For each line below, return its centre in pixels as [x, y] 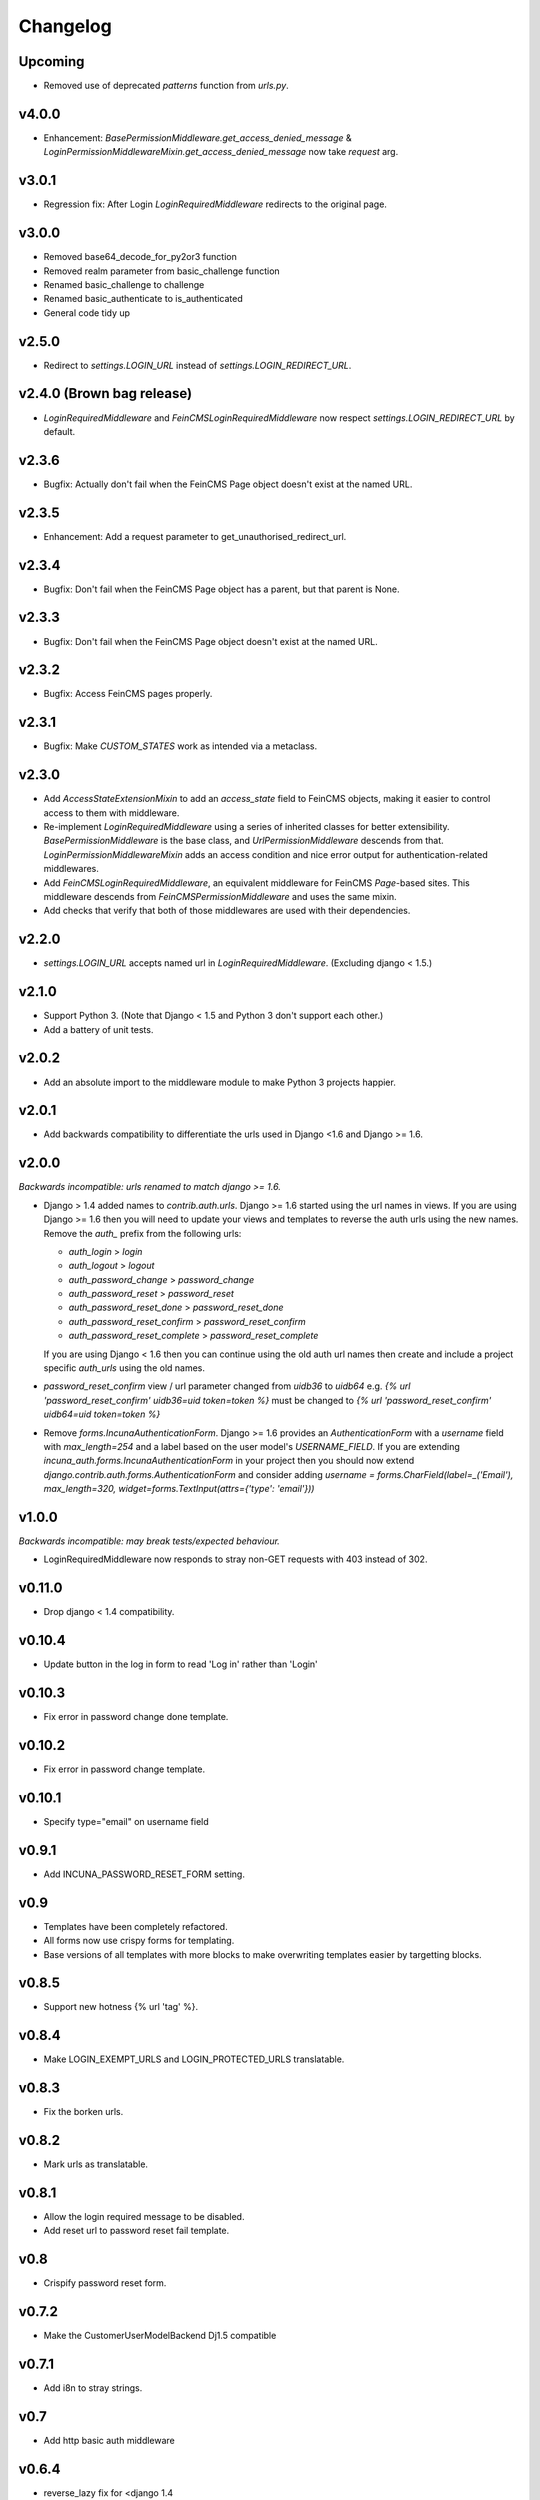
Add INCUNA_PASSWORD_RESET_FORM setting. [144, 1874]
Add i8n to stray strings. [93, 2388]
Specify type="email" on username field [126, 1821]
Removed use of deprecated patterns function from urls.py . [166, 86]
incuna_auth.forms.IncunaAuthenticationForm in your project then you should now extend [229, 1461]
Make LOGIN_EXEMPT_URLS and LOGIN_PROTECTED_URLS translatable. [194, 2059]
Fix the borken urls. [83, 2112]
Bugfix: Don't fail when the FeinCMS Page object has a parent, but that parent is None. [221, 589]
